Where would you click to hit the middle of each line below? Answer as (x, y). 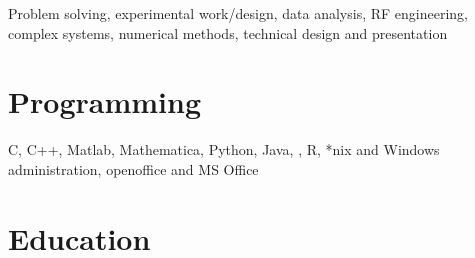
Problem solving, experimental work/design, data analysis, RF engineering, (238, 13)
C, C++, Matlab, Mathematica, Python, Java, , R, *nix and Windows (224, 149)
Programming (104, 101)
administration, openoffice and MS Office (133, 168)
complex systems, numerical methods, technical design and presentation (228, 32)
